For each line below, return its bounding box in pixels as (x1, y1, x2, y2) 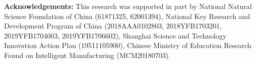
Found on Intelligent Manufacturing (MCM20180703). (4, 49, 171, 60)
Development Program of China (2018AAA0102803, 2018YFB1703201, (4, 20, 222, 31)
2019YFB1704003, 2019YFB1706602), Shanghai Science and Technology (4, 30, 227, 40)
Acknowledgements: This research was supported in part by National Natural (4, 1, 252, 11)
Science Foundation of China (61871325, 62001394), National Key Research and (4, 10, 250, 21)
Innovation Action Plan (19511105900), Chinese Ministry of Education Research (4, 40, 251, 50)
